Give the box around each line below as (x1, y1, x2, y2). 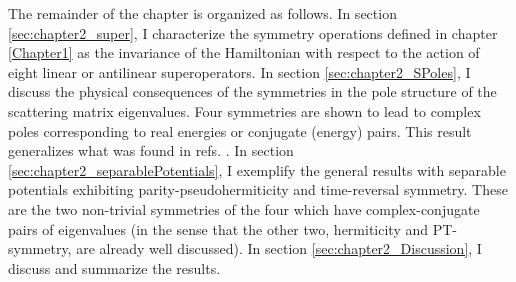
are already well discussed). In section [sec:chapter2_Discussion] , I (76, 238, 482, 259)
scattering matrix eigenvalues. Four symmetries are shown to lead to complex (8, 100, 481, 121)
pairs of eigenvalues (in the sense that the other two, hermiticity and (8, 218, 429, 239)
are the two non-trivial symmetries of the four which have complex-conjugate (8, 198, 480, 219)
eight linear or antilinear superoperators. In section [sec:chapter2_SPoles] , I (8, 61, 471, 82)
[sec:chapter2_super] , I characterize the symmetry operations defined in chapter (8, 22, 498, 43)
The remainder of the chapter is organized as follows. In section (8, 3, 397, 23)
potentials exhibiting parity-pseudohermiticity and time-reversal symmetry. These (8, 179, 508, 200)
